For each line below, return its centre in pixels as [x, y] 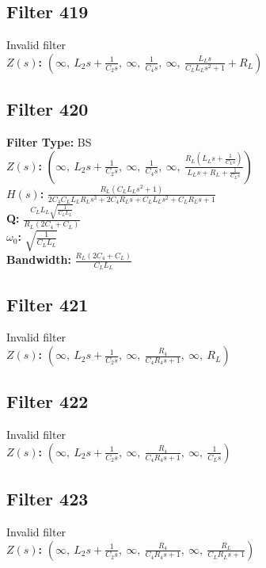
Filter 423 [47, 499]
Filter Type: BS [49, 142]
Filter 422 [47, 401]
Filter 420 [47, 109]
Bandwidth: [39, 259]
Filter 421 [47, 304]
